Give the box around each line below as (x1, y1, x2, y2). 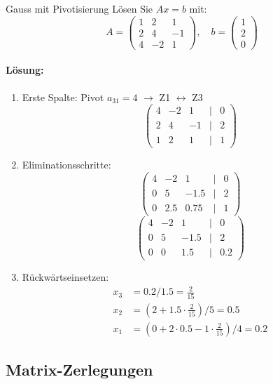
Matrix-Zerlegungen (6, 359, 153, 380)
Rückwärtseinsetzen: (22, 270, 109, 284)
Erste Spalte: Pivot (22, 89, 104, 104)
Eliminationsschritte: (22, 157, 111, 172)
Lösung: (6, 62, 44, 77)
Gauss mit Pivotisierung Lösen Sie (6, 1, 153, 15)
